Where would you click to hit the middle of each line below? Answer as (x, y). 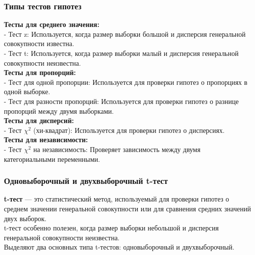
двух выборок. (25, 218)
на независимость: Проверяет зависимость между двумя (117, 149)
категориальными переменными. (52, 159)
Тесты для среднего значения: (52, 24)
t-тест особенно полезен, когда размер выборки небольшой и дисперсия (111, 228)
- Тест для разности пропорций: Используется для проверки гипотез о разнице (121, 101)
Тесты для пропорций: (40, 72)
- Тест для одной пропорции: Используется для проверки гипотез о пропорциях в (126, 82)
